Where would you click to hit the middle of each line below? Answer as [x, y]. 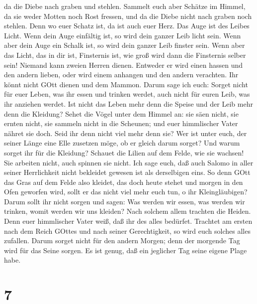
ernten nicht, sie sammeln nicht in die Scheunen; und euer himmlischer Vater [121, 123]
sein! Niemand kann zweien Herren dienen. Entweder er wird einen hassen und [124, 65]
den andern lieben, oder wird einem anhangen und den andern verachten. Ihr [121, 75]
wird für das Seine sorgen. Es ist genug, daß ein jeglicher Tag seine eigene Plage [126, 250]
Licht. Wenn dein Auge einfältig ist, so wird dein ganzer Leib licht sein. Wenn [123, 35]
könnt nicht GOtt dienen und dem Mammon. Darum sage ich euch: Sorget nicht [126, 84]
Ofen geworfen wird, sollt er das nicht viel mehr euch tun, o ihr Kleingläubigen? [126, 192]
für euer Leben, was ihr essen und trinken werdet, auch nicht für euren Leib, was [127, 94]
